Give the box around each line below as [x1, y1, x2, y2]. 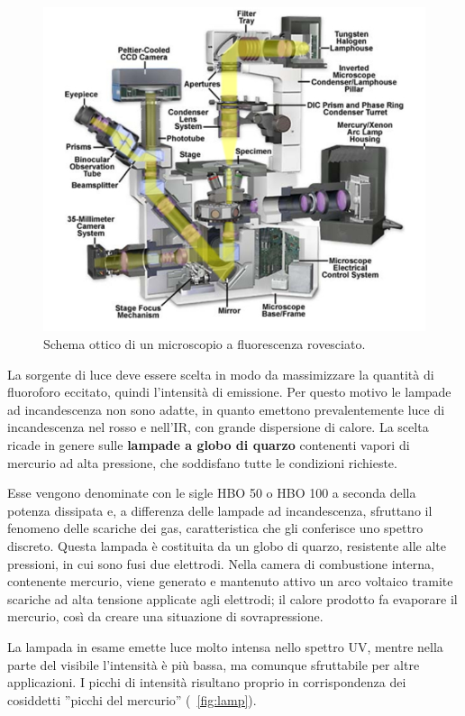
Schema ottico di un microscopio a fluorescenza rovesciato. [43, 335, 366, 353]
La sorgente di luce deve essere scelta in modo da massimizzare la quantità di [7, 364, 434, 383]
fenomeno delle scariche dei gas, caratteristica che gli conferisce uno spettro [7, 519, 424, 537]
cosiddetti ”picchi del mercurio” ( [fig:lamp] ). [7, 690, 257, 709]
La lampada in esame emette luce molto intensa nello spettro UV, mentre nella [7, 637, 443, 656]
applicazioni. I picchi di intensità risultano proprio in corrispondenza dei [7, 673, 406, 692]
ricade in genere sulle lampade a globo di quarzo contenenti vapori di [7, 436, 410, 454]
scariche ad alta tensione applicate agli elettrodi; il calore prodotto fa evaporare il [7, 589, 458, 608]
